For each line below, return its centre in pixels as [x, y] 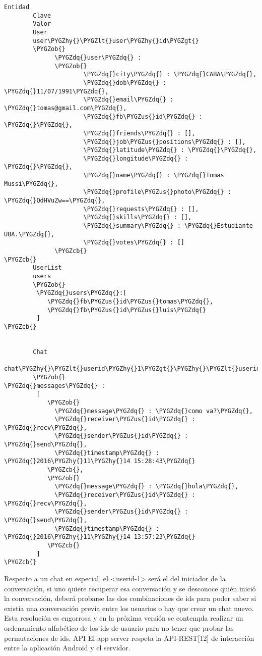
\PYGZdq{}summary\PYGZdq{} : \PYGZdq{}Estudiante [168, 226]
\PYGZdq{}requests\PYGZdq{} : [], [141, 209]
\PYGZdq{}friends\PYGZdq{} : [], [139, 133]
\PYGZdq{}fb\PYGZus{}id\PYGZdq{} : [143, 116]
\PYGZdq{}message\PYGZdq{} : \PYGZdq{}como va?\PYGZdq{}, [154, 411]
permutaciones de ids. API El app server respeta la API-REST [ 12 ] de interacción [129, 638]
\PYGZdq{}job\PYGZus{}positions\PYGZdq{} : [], [165, 142]
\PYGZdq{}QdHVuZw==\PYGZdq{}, [55, 201]
